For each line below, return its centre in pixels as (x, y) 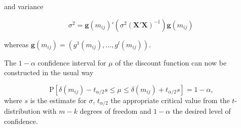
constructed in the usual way (49, 72)
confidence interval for (72, 62)
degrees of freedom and (115, 111)
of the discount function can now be (171, 62)
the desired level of (202, 111)
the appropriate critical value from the (170, 100)
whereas (16, 44)
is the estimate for (58, 100)
